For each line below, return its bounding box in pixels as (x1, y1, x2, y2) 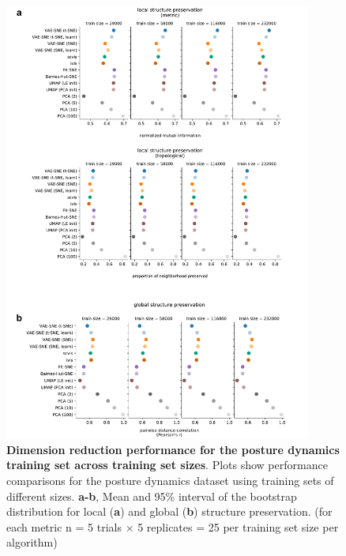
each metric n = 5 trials (6, 518, 122, 535)
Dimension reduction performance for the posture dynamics (6, 441, 340, 457)
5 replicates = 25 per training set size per (137, 518, 339, 535)
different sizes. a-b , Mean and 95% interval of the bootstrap (6, 487, 297, 504)
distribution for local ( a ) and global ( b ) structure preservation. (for (6, 503, 333, 520)
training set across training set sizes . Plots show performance (6, 456, 328, 473)
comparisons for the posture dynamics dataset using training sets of (6, 472, 334, 489)
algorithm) (6, 534, 58, 550)
